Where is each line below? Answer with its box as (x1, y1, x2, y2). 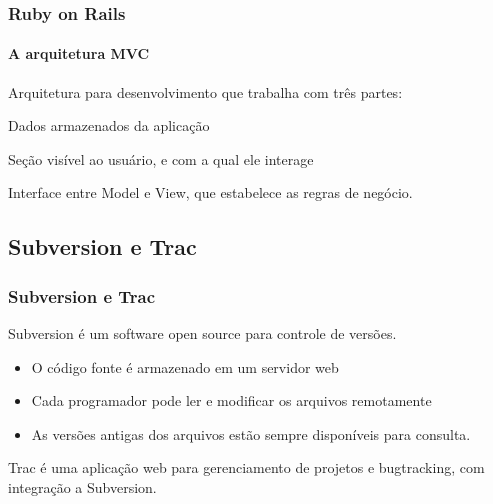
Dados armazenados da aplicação (8, 115, 210, 136)
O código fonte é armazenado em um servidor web (31, 356, 339, 377)
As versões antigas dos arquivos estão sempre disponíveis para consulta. (31, 423, 471, 444)
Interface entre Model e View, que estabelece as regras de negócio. (8, 182, 413, 203)
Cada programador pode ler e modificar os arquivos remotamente (31, 390, 432, 411)
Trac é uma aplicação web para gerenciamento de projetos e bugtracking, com (8, 457, 485, 478)
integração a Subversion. (8, 476, 157, 497)
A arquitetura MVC (8, 43, 150, 64)
